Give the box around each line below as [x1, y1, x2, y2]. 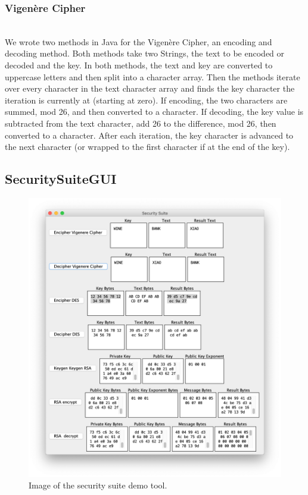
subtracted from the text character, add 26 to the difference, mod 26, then [5, 117, 276, 129]
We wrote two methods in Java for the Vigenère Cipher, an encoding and [5, 35, 272, 48]
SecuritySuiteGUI [5, 170, 117, 188]
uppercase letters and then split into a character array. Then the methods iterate [5, 70, 300, 83]
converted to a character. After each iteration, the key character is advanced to [5, 129, 294, 141]
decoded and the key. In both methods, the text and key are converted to [5, 59, 273, 71]
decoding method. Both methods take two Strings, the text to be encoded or [5, 47, 285, 59]
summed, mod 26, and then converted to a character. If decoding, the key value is [5, 105, 304, 118]
